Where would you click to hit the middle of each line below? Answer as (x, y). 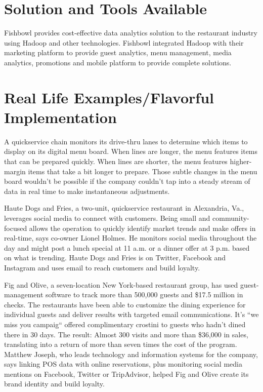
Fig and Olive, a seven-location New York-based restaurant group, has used (121, 284)
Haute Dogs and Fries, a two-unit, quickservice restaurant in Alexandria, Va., (124, 208)
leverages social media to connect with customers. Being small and (107, 218)
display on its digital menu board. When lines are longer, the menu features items (131, 151)
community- (231, 218)
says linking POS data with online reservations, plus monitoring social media (123, 364)
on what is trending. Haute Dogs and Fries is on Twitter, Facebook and (115, 258)
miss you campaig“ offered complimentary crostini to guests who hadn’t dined (125, 324)
